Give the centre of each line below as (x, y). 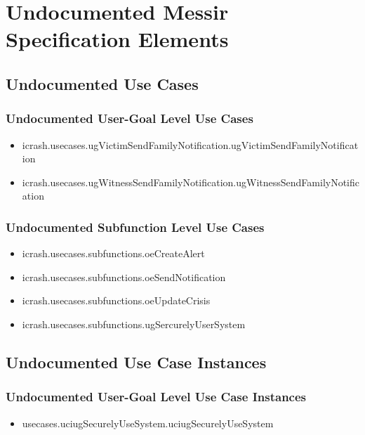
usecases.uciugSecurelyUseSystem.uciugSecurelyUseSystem (148, 423)
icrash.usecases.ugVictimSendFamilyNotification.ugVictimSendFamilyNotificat (190, 144)
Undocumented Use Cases (102, 83)
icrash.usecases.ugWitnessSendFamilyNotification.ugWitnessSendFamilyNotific (191, 182)
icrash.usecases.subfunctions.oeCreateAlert (113, 253)
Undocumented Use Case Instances (136, 362)
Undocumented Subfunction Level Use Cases (135, 227)
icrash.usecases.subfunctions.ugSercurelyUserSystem (134, 324)
